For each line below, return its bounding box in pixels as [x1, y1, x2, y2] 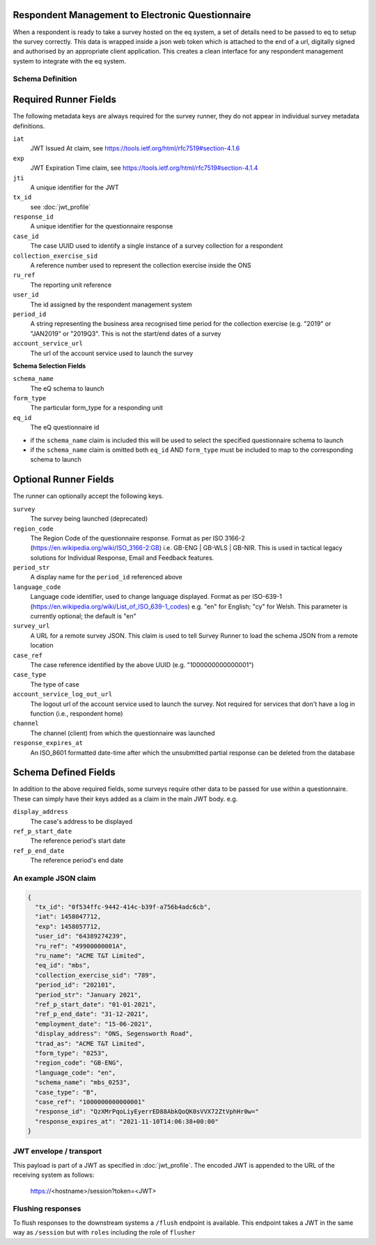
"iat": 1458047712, [35, 913, 102, 921]
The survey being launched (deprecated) [30, 515, 148, 523]
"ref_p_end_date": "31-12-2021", [35, 1010, 149, 1018]
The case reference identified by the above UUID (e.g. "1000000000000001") [30, 660, 254, 668]
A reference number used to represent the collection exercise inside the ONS [30, 261, 251, 269]
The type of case [30, 680, 79, 689]
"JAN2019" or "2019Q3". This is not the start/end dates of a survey [30, 329, 221, 338]
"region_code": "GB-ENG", [35, 1059, 123, 1067]
